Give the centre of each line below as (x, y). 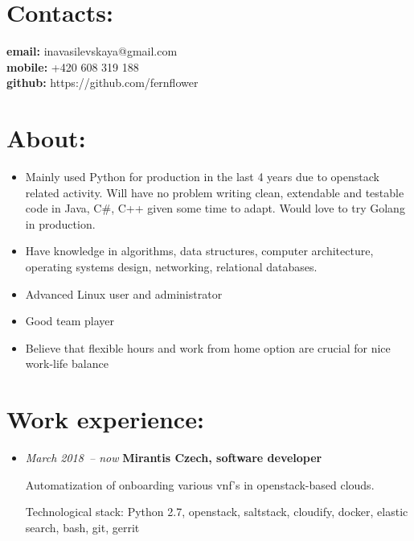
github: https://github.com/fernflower (102, 83)
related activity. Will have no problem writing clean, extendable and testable (215, 192)
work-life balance (67, 363)
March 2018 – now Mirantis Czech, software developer (174, 458)
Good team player (70, 321)
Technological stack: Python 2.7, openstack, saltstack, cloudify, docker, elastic (217, 512)
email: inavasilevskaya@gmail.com (92, 51)
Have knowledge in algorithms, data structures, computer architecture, (199, 251)
